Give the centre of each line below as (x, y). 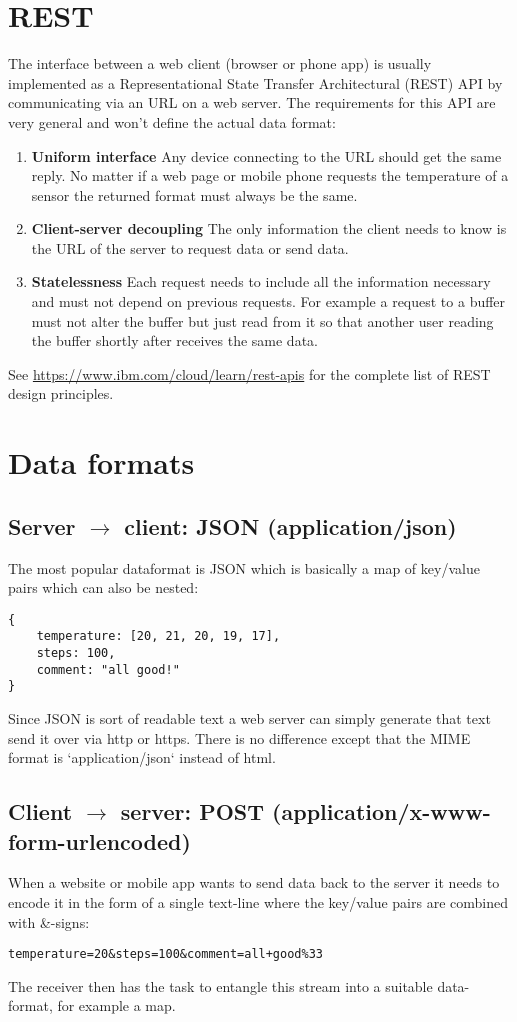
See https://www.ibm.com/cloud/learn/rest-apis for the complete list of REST (249, 373)
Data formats (101, 462)
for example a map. (116, 1005)
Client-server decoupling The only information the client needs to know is (269, 228)
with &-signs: (49, 921)
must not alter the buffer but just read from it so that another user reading (262, 320)
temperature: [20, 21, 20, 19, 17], (158, 636)
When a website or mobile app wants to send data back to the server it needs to (254, 882)
